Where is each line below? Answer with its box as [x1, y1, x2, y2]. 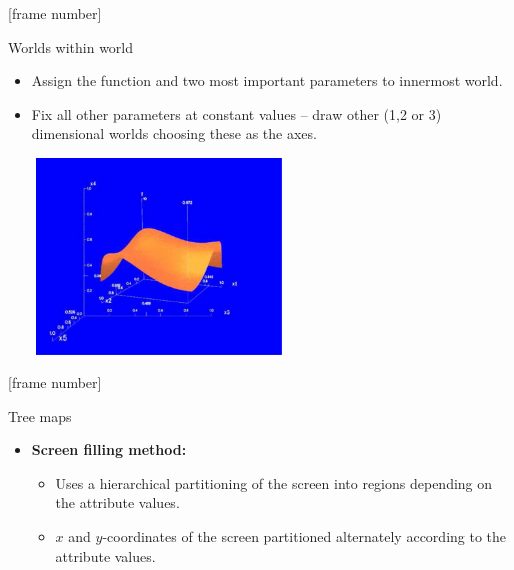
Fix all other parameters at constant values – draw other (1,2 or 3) [31, 103, 442, 124]
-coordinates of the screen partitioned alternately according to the [102, 526, 507, 547]
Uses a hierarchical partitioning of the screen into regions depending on [55, 472, 493, 493]
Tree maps [8, 405, 72, 426]
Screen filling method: [31, 439, 187, 460]
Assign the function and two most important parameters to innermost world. [31, 70, 503, 91]
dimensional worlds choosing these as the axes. [31, 123, 317, 144]
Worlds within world [8, 36, 134, 57]
